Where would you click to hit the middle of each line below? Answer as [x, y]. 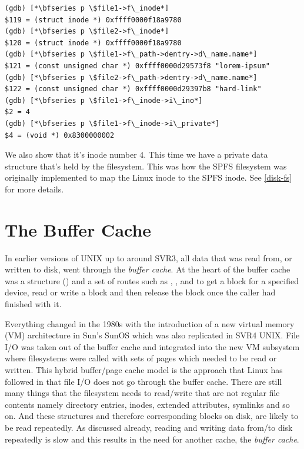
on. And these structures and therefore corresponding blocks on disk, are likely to [152, 416]
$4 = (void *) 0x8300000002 [60, 135]
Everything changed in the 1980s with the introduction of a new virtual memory [150, 323]
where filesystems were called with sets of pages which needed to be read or [141, 358]
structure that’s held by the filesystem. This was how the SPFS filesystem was [146, 166]
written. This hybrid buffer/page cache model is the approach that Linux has [144, 369]
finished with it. [33, 304]
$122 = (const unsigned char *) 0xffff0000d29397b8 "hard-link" [133, 89]
